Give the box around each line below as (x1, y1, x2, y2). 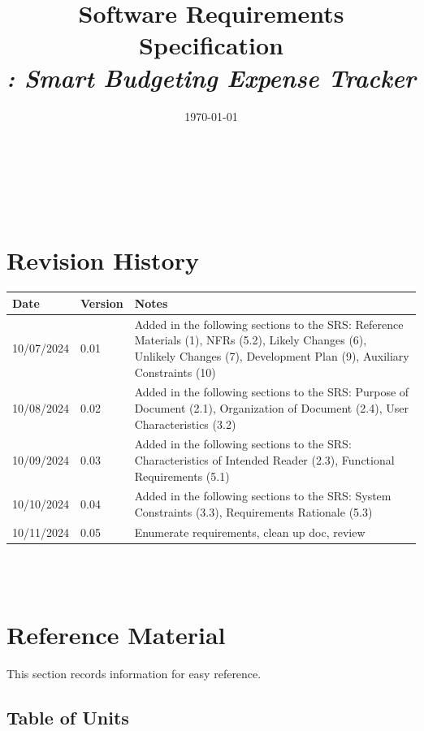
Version (80, 294, 123, 311)
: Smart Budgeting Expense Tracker (6, 60, 416, 94)
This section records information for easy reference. (6, 665, 262, 682)
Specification (139, 28, 283, 62)
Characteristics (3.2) (134, 415, 236, 432)
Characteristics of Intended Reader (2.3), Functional (134, 452, 395, 468)
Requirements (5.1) (134, 467, 230, 484)
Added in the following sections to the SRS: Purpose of (134, 383, 409, 400)
